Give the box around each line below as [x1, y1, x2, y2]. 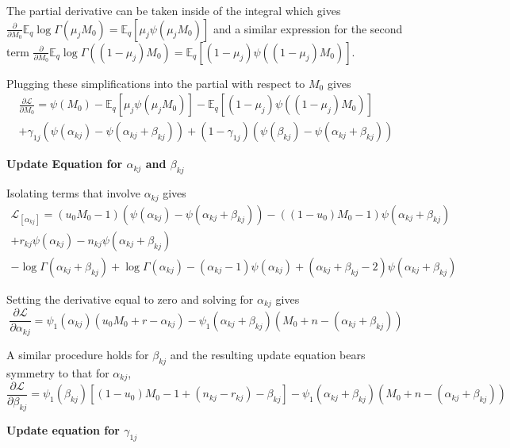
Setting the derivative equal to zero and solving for [6, 290, 254, 307]
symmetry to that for [6, 364, 109, 381]
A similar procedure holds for [6, 346, 149, 362]
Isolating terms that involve [6, 185, 140, 201]
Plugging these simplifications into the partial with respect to [6, 75, 305, 91]
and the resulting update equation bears [170, 346, 366, 362]
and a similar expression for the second [213, 20, 403, 36]
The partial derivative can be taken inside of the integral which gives [6, 2, 341, 18]
